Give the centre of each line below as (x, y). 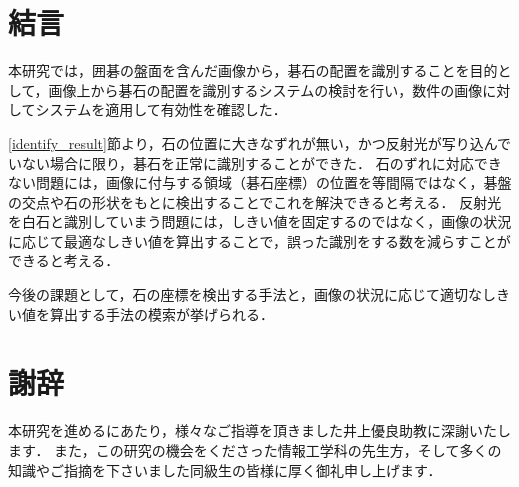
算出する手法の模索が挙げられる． (161, 313)
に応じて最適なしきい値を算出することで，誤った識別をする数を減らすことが (259, 240)
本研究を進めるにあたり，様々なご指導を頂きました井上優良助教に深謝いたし (260, 430)
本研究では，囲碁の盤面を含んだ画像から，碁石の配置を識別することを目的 (253, 70)
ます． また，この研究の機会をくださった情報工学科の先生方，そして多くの (255, 449)
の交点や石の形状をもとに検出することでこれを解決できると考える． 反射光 (255, 201)
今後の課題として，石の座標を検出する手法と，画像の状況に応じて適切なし (252, 294)
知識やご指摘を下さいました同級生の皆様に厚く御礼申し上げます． (225, 469)
